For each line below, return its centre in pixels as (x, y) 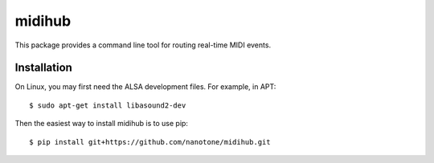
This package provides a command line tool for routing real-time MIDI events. (143, 45)
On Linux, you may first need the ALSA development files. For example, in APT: (145, 87)
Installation (43, 68)
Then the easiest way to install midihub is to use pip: (102, 124)
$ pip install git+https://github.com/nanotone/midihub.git (150, 142)
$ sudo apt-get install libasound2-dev (108, 105)
